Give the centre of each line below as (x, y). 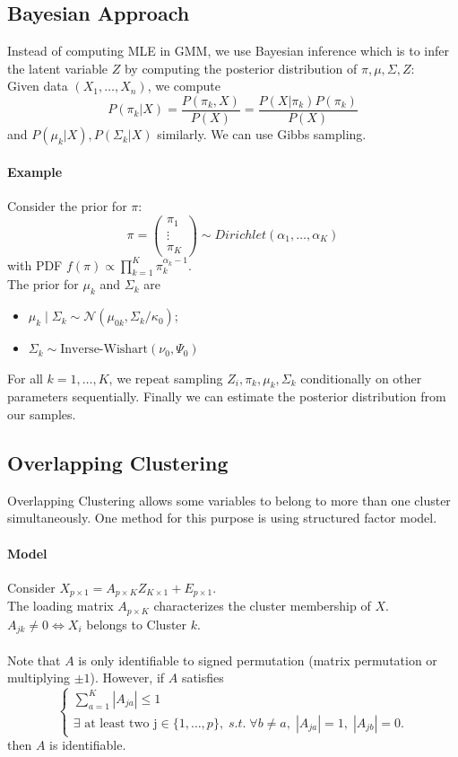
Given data (38, 86)
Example (35, 171)
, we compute (184, 86)
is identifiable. (88, 745)
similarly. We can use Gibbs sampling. (262, 134)
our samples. (42, 414)
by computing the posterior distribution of (241, 68)
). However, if (127, 678)
